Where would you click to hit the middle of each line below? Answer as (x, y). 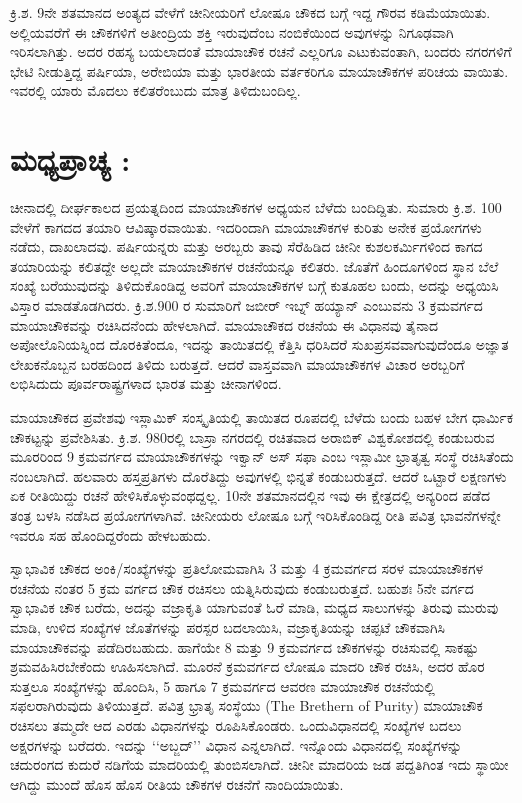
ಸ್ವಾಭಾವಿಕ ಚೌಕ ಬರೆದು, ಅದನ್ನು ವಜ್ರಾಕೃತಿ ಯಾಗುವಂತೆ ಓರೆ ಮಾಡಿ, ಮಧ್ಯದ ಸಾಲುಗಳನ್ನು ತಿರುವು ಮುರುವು (254, 607)
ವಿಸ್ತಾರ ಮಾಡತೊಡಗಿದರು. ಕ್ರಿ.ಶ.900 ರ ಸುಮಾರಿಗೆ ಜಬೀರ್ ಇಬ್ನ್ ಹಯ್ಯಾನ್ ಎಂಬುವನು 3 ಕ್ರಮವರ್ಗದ (246, 305)
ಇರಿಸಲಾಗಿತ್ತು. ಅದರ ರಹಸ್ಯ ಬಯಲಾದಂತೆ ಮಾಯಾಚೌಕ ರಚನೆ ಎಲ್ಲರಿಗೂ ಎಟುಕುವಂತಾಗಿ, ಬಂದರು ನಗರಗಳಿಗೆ (261, 51)
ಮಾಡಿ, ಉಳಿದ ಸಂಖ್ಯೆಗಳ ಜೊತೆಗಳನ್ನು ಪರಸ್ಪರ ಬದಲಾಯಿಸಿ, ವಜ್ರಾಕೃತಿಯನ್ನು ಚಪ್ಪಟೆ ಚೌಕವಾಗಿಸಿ (227, 626)
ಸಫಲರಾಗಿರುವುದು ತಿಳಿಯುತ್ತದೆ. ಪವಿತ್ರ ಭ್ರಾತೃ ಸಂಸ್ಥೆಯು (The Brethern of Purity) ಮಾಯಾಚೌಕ (246, 705)
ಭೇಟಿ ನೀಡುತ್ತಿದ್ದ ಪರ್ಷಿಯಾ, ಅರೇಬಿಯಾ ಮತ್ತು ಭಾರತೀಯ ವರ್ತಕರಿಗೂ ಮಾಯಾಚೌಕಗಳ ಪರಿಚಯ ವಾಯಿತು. (259, 70)
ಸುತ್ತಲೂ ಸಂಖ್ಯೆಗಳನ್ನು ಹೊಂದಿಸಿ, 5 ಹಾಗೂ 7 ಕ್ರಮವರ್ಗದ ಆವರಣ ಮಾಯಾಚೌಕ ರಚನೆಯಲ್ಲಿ (222, 685)
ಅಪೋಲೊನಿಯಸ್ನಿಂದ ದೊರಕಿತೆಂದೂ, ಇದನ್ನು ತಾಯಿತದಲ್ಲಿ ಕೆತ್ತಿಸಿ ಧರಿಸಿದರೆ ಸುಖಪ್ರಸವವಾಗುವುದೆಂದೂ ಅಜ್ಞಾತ (259, 344)
